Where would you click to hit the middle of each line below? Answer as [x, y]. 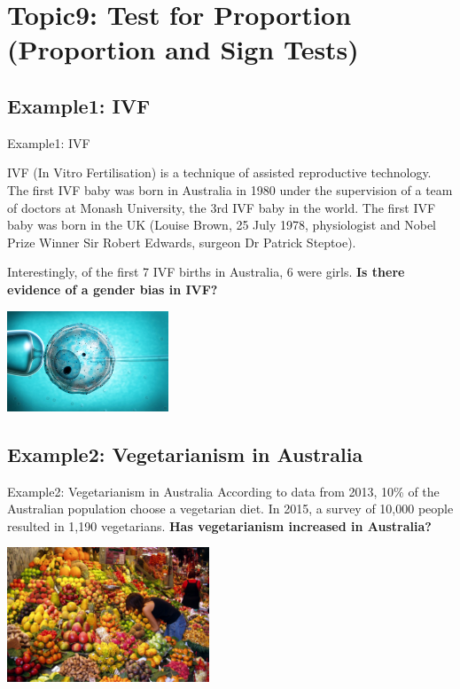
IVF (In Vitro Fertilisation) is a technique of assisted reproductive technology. [219, 172]
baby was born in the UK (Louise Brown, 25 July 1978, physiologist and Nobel [222, 225]
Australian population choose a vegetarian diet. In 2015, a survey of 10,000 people [230, 509]
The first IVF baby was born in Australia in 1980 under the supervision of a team [230, 189]
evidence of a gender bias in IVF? [113, 289]
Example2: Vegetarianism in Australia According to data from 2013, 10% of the [223, 491]
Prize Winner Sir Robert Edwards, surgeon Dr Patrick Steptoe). [182, 242]
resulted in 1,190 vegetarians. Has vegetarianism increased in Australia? [219, 525]
